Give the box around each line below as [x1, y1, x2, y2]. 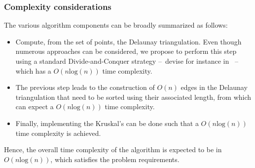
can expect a [15, 101, 54, 112]
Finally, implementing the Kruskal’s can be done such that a [15, 118, 199, 128]
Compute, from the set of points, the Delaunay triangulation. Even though [15, 36, 242, 46]
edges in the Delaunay [181, 82, 248, 92]
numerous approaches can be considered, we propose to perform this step [15, 46, 237, 56]
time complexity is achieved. [15, 127, 101, 138]
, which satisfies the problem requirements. [50, 154, 180, 164]
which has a [15, 65, 51, 76]
